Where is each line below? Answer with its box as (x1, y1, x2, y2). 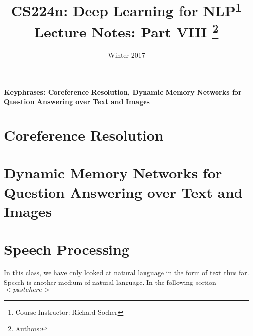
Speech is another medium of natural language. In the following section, (4, 277, 218, 287)
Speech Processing (4, 239, 129, 259)
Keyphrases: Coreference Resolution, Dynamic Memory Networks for (4, 87, 242, 97)
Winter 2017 (108, 50, 145, 60)
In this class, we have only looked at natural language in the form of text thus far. (4, 267, 249, 277)
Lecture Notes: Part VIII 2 (34, 19, 219, 42)
